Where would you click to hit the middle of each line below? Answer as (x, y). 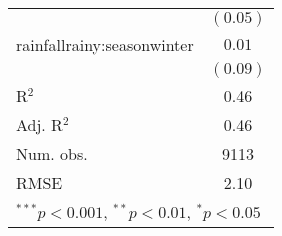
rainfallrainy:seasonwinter (105, 44)
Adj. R (39, 124)
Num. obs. (52, 153)
